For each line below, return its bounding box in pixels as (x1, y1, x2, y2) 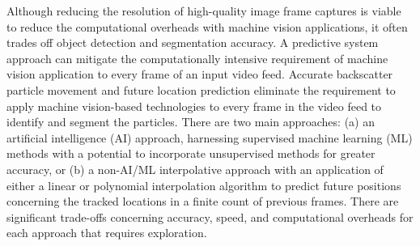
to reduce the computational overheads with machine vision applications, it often (6, 18, 408, 35)
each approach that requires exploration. (6, 224, 207, 241)
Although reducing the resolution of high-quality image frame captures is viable (6, 2, 401, 19)
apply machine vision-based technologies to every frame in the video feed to (6, 97, 382, 114)
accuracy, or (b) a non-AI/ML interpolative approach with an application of (6, 160, 384, 177)
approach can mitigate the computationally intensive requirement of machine (6, 49, 388, 66)
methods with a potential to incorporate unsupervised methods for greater (6, 145, 375, 162)
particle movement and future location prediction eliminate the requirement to (6, 81, 396, 98)
